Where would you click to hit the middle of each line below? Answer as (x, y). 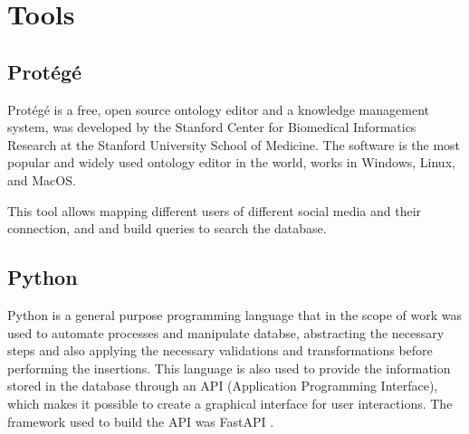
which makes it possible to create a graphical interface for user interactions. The (230, 403)
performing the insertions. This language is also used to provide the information (229, 368)
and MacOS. (42, 179)
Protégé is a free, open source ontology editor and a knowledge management (218, 109)
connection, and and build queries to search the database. (167, 228)
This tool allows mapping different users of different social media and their (215, 210)
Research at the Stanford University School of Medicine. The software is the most (234, 144)
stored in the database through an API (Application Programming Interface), (223, 386)
